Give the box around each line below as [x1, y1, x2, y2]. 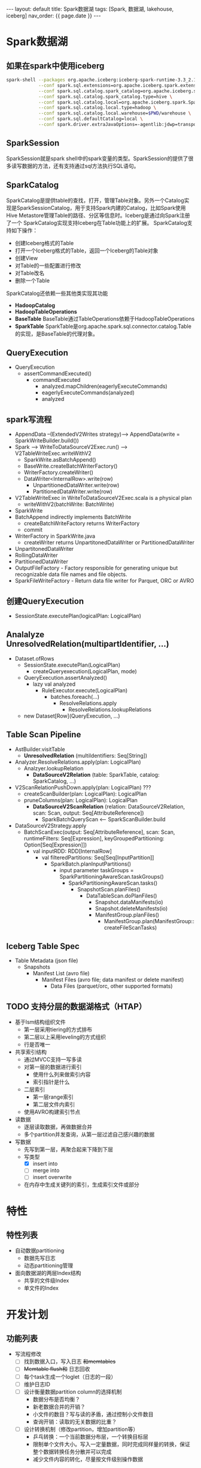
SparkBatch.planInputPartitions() [50, 860, 132, 867]
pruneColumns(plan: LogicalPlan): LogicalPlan [23, 796, 138, 804]
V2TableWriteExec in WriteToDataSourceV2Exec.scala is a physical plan [14, 495, 192, 502]
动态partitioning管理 [23, 1262, 74, 1269]
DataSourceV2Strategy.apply [14, 822, 87, 829]
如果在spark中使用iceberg [6, 61, 105, 71]
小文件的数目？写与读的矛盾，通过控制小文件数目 [32, 1410, 154, 1418]
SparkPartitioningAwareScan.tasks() [68, 879, 158, 887]
